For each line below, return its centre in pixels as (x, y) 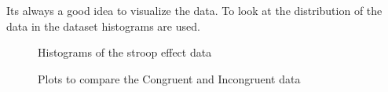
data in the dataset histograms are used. (103, 26)
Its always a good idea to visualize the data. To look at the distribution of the (194, 10)
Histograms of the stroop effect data (125, 52)
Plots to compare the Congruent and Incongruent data (169, 78)
